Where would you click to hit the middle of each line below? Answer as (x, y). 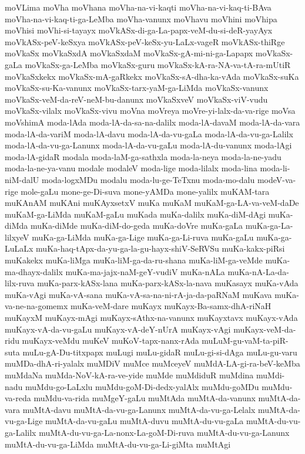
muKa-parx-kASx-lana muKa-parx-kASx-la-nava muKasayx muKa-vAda (168, 283)
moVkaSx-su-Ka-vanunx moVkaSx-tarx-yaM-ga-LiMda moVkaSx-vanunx (137, 88)
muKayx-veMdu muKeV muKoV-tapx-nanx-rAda (110, 340)
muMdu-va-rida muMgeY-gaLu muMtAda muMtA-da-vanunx (145, 398)
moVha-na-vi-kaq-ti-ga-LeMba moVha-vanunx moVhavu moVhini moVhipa (141, 18)
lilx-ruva (20, 283)
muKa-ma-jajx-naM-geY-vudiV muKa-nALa (145, 271)
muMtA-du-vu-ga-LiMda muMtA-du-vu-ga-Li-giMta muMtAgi (118, 444)
